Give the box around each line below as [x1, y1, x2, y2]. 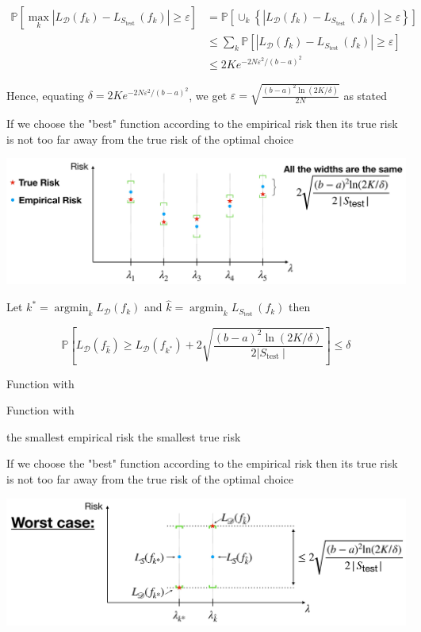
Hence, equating [6, 87, 84, 103]
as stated [343, 87, 387, 103]
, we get [189, 87, 228, 103]
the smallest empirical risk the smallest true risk [6, 428, 241, 445]
